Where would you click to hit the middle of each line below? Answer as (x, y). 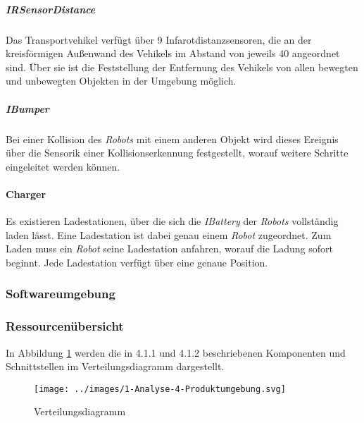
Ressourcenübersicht (65, 326)
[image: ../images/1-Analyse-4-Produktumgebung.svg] (160, 389)
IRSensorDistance (51, 9)
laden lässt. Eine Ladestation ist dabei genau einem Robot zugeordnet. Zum (169, 234)
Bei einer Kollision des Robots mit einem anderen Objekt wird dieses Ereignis (172, 139)
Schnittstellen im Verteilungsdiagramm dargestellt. (115, 366)
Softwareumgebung (61, 294)
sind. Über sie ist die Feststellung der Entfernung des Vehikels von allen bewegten (182, 67)
